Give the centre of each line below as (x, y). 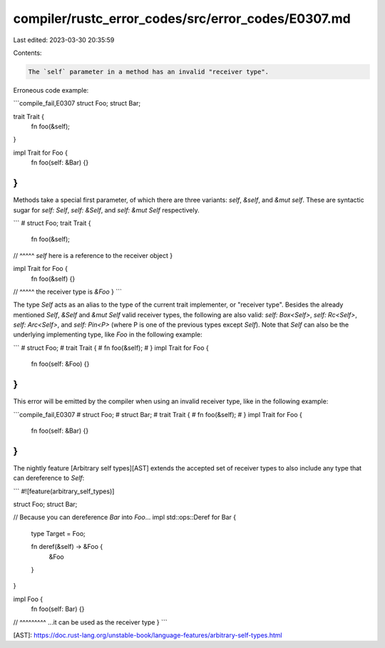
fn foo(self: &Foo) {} (60, 364)
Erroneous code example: (51, 90)
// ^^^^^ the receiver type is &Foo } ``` (68, 292)
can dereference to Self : (49, 478)
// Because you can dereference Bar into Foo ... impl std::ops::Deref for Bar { (125, 518)
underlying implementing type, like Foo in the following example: (108, 334)
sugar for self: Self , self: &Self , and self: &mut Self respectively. (106, 210)
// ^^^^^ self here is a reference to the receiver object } (93, 255)
